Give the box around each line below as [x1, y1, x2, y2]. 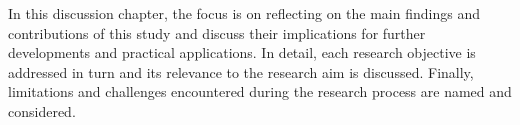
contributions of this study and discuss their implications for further [8, 22, 426, 43]
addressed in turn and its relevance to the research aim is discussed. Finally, [8, 61, 474, 82]
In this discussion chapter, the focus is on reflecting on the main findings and [8, 3, 480, 23]
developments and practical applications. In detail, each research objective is [8, 42, 476, 63]
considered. [8, 100, 76, 121]
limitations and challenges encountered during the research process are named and [8, 81, 512, 102]
